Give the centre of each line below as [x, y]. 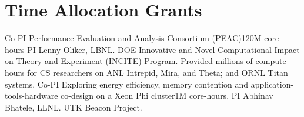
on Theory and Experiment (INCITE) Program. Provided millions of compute [146, 61]
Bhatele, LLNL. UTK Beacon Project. [74, 107]
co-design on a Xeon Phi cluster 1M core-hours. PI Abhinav [167, 96]
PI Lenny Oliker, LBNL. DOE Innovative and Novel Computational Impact [163, 49]
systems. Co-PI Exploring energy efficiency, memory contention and [127, 84]
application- [272, 84]
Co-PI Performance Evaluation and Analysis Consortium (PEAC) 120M [133, 38]
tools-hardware [31, 96]
